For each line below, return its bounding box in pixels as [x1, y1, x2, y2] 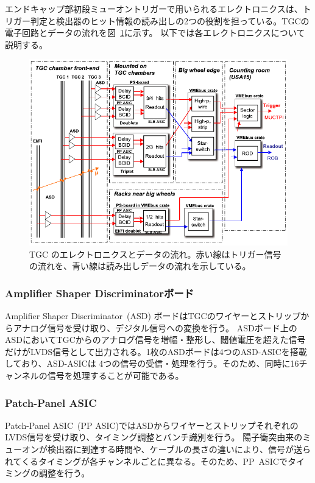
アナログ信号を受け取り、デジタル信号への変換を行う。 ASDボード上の [13, 321, 297, 334]
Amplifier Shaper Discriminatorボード [5, 285, 194, 300]
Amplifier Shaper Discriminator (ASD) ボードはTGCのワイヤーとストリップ [5, 309, 301, 322]
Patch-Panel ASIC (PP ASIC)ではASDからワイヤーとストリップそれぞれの [5, 418, 299, 431]
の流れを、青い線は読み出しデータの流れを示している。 [29, 259, 251, 272]
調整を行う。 [38, 467, 90, 479]
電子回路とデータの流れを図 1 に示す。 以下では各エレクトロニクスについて [5, 26, 305, 39]
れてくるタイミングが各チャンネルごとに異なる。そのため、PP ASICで [5, 454, 288, 467]
